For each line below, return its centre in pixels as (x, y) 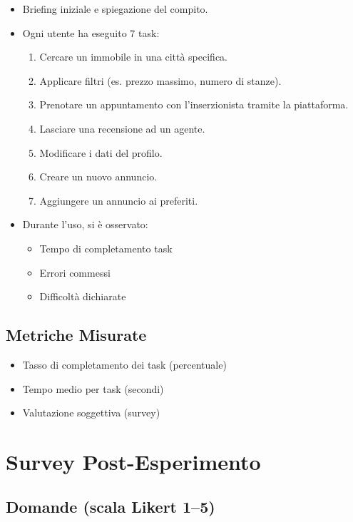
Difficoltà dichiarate (83, 296)
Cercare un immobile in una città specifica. (134, 57)
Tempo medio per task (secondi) (93, 388)
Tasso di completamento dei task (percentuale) (124, 364)
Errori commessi (75, 272)
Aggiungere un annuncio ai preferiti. (119, 200)
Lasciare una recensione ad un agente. (122, 128)
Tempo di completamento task (106, 248)
